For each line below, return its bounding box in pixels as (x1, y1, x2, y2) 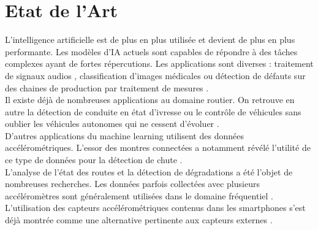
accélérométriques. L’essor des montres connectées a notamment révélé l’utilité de (5, 141, 311, 154)
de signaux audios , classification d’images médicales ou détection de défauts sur (5, 69, 306, 82)
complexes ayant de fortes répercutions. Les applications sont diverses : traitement (5, 57, 314, 70)
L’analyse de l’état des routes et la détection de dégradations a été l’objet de (5, 165, 293, 178)
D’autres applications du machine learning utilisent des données (5, 129, 244, 142)
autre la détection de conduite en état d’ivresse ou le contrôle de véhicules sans (5, 105, 301, 118)
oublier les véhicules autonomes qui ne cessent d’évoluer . (5, 117, 219, 130)
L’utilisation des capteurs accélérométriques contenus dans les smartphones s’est (5, 201, 306, 214)
